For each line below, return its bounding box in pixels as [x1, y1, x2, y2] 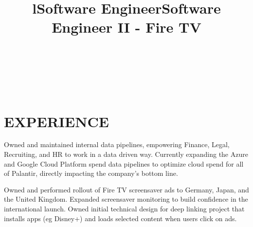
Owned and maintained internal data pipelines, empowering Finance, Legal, [4, 139, 230, 150]
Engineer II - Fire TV [52, 17, 201, 37]
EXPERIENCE [4, 111, 109, 131]
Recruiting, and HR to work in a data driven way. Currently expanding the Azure [4, 149, 248, 159]
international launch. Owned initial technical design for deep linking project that [4, 204, 245, 214]
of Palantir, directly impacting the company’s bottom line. [4, 168, 178, 178]
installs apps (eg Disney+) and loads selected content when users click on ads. [4, 213, 237, 223]
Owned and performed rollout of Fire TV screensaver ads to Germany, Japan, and [4, 184, 249, 194]
